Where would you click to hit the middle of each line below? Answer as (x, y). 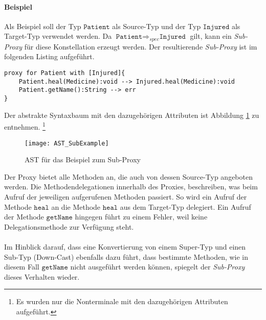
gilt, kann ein (211, 36)
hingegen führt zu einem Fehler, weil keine (141, 217)
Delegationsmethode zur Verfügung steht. (69, 226)
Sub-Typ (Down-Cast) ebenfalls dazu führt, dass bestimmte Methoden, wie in (126, 256)
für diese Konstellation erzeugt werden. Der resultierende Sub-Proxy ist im (141, 46)
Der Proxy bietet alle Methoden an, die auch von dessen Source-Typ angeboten (128, 176)
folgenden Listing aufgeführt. (49, 56)
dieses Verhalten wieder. (42, 276)
